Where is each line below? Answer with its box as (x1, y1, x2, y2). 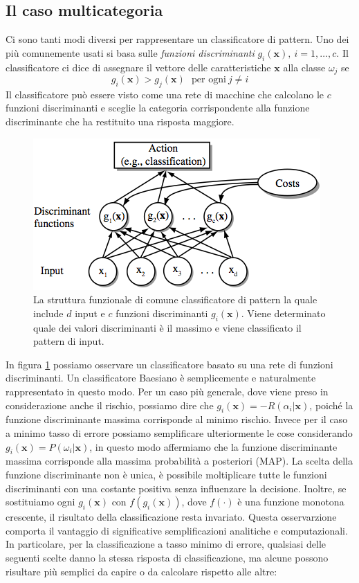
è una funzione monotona (237, 494, 344, 509)
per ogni (192, 75, 226, 85)
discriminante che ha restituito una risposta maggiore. (6, 114, 234, 129)
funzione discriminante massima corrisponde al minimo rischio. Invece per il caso (6, 412, 348, 427)
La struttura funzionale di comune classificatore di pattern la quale (33, 292, 317, 307)
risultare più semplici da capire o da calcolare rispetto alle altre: (6, 564, 277, 578)
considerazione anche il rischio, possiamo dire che (6, 397, 214, 412)
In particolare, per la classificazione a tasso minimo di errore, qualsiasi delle (6, 537, 326, 551)
